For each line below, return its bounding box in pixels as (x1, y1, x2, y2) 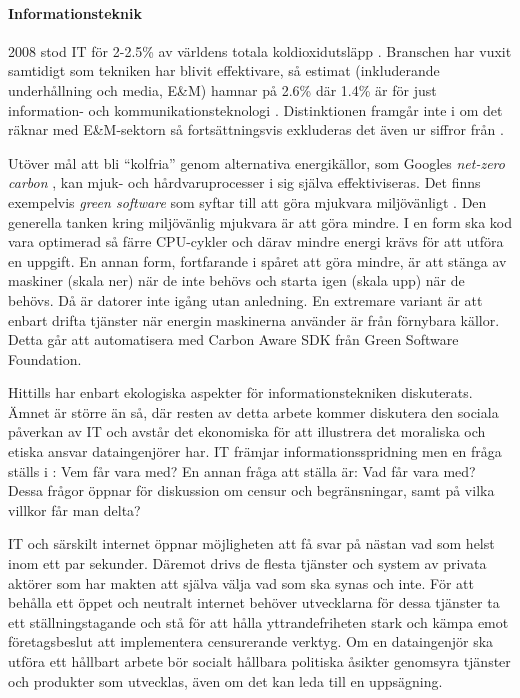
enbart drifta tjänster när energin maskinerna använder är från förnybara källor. (8, 309, 500, 330)
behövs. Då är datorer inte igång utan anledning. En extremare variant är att (8, 289, 483, 310)
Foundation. (8, 348, 82, 369)
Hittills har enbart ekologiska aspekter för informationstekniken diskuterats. (8, 382, 473, 403)
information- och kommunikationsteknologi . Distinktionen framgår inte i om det (8, 99, 503, 120)
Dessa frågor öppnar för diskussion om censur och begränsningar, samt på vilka (8, 480, 495, 501)
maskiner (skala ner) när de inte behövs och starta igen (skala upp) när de (8, 270, 465, 291)
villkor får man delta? (8, 499, 141, 520)
